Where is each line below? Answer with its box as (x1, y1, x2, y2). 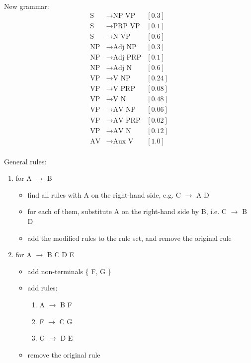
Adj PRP (113, 54, 141, 62)
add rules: (27, 283, 58, 293)
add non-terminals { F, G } (27, 266, 111, 276)
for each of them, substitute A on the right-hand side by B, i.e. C (27, 206, 227, 217)
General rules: (4, 156, 47, 166)
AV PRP (113, 117, 141, 124)
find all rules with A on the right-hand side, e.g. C (27, 189, 181, 200)
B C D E (47, 249, 75, 260)
